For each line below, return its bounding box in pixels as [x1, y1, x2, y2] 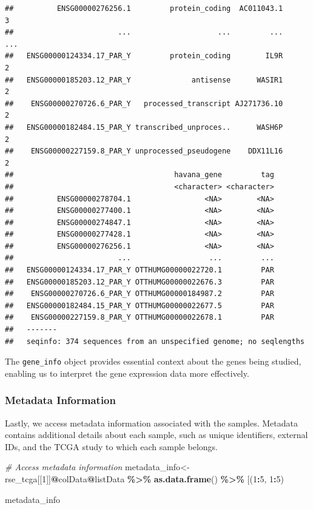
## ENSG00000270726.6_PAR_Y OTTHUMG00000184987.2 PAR [5, 289, 274, 298]
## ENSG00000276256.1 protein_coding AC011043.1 [5, 4, 283, 13]
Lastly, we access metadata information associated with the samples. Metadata [5, 416, 298, 429]
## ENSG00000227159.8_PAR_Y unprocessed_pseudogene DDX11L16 [5, 147, 283, 156]
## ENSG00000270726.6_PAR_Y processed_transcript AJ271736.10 [5, 99, 283, 108]
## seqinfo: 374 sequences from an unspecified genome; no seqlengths [5, 337, 305, 346]
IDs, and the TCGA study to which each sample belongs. [5, 440, 218, 453]
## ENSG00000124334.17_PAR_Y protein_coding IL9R [5, 52, 283, 61]
